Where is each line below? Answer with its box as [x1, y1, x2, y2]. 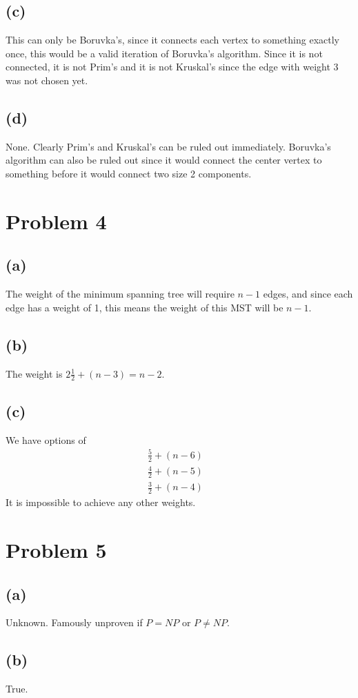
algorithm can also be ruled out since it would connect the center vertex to [6, 153, 322, 167]
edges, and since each [263, 287, 353, 301]
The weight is [6, 366, 63, 380]
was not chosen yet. [6, 72, 88, 87]
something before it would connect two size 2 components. [6, 166, 252, 180]
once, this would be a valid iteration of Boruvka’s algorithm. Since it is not [6, 46, 323, 60]
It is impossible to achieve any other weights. [6, 495, 196, 510]
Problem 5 [6, 536, 107, 564]
